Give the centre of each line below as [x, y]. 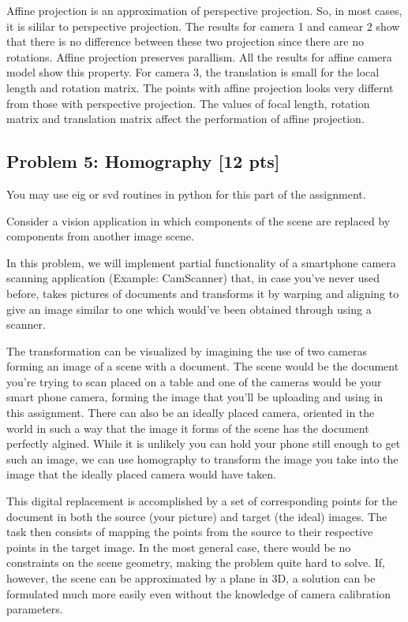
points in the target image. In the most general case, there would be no [179, 547]
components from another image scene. [100, 236]
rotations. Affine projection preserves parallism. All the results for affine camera [199, 56]
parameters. [35, 609]
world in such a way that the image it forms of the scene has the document [188, 428]
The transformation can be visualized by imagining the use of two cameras [187, 350]
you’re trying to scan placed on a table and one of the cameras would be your [194, 381]
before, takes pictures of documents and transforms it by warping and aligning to [203, 293]
